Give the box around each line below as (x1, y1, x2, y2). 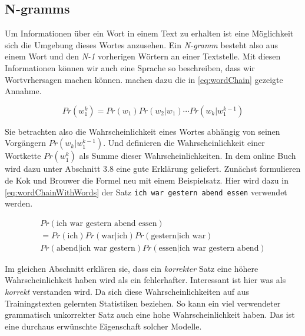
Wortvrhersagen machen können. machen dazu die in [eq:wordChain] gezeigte (5, 73, 283, 85)
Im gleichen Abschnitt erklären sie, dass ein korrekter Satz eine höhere (5, 262, 258, 274)
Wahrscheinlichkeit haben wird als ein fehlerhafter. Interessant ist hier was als (5, 274, 286, 286)
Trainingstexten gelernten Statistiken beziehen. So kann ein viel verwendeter (5, 297, 281, 309)
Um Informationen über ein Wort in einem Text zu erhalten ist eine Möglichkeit (5, 27, 294, 39)
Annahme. (5, 85, 42, 97)
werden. (5, 197, 33, 209)
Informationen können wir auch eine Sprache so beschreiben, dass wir (5, 61, 255, 74)
